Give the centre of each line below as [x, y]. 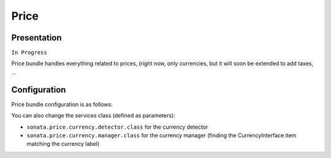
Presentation [36, 38]
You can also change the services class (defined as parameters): [93, 116]
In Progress [29, 53]
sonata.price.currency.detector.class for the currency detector [117, 127]
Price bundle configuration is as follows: [62, 104]
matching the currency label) [63, 144]
